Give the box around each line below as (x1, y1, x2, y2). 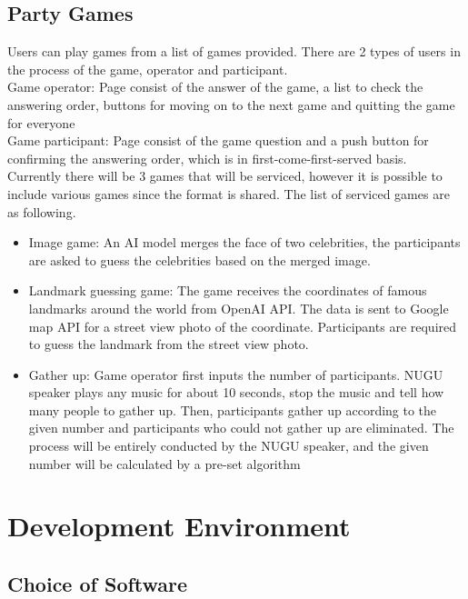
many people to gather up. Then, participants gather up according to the (28, 400, 437, 419)
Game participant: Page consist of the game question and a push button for (7, 131, 429, 150)
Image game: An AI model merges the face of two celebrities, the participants (28, 233, 461, 252)
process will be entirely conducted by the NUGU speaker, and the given (28, 436, 429, 455)
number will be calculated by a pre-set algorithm (28, 454, 301, 473)
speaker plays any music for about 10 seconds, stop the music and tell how (28, 383, 444, 402)
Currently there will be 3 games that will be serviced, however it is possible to (7, 166, 443, 185)
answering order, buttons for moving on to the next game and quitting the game (7, 95, 455, 114)
